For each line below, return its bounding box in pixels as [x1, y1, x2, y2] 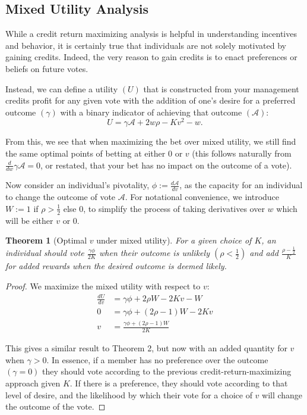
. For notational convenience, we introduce [125, 191, 280, 203]
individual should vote [5, 246, 84, 259]
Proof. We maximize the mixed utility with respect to [5, 280, 201, 292]
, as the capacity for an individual [179, 179, 303, 191]
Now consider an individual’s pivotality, [5, 179, 150, 191]
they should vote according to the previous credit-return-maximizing [42, 365, 292, 377]
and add [249, 246, 278, 259]
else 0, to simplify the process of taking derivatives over [63, 202, 265, 214]
